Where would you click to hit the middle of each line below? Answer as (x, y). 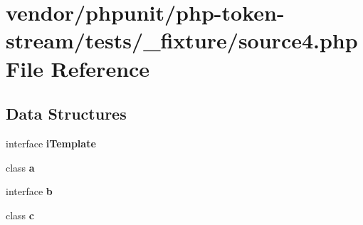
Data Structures (66, 114)
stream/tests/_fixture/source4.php (182, 40)
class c (20, 215)
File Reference (78, 68)
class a (20, 167)
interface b (29, 191)
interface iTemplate (51, 143)
